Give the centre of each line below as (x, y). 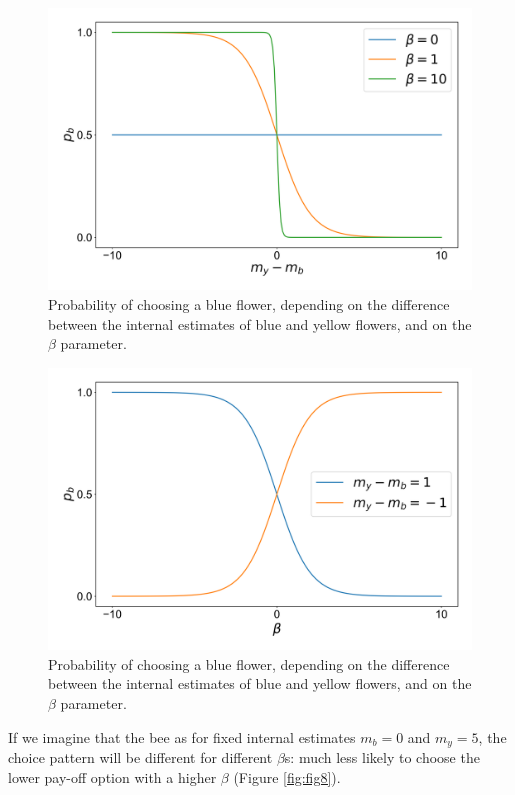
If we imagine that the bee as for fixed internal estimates (182, 736)
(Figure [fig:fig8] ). (287, 776)
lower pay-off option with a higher (112, 776)
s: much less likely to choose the (382, 756)
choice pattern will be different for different (140, 756)
